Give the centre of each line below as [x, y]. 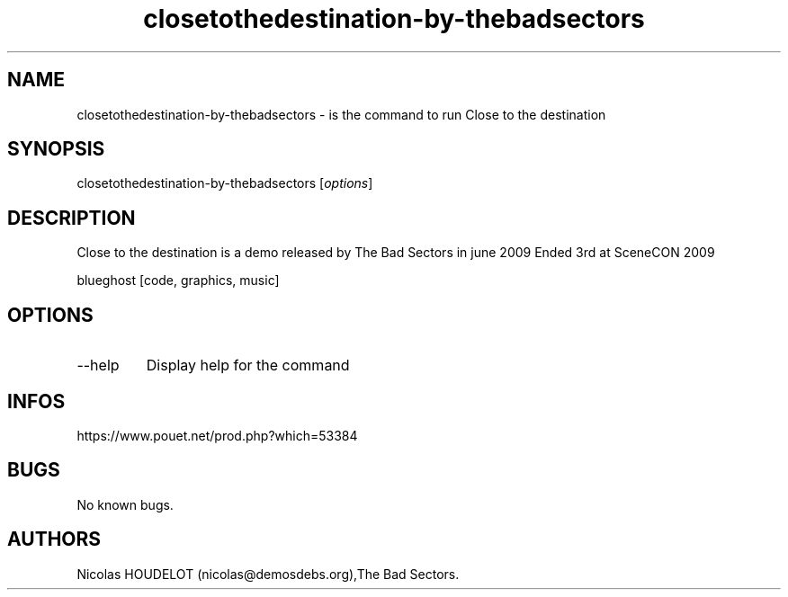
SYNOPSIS [56, 149]
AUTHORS [54, 539]
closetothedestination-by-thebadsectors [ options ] [225, 183]
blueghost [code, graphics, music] [178, 281]
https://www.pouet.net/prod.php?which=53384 [217, 435]
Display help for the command [248, 365]
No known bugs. [125, 504]
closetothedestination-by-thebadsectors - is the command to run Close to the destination [341, 114]
